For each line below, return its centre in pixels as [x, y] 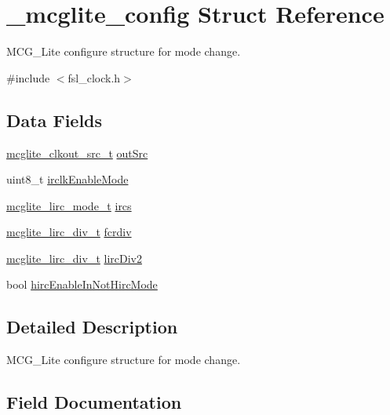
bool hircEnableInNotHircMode [82, 284]
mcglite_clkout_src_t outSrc [77, 153]
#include [28, 77]
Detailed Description [92, 327]
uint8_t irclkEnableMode [67, 179]
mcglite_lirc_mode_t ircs [69, 205]
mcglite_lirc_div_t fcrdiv [69, 232]
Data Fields [55, 120]
